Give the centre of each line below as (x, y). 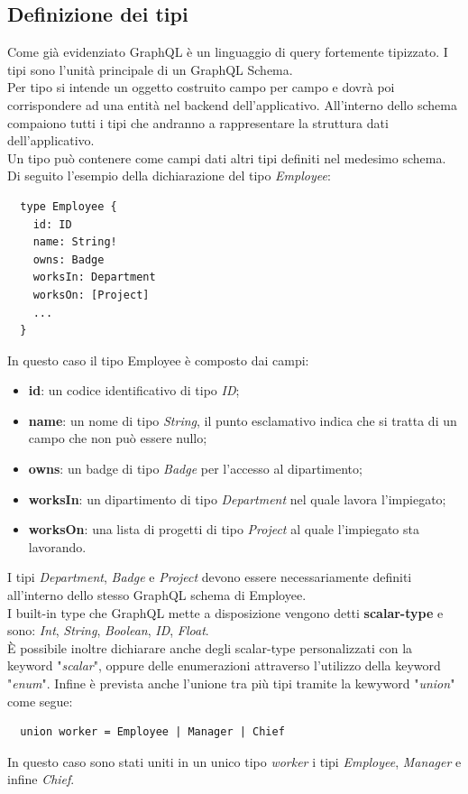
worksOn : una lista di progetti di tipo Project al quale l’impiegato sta (224, 529)
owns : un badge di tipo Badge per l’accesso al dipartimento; (195, 469)
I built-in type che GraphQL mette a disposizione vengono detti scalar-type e (225, 612)
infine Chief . (41, 779)
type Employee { (69, 206)
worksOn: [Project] (91, 295)
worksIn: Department (94, 277)
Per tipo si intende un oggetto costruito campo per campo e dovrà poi (201, 87)
